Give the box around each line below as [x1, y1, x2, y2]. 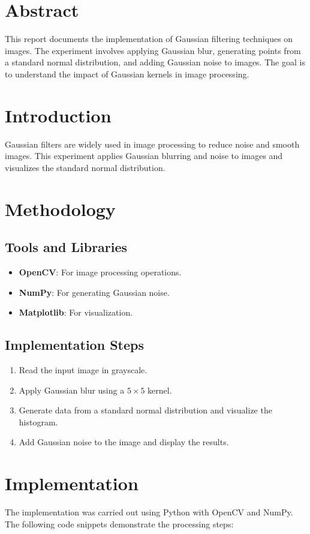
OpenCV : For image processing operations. [19, 265, 182, 278]
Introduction [5, 103, 112, 127]
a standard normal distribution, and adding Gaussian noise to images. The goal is [5, 56, 305, 68]
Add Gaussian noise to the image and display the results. [19, 436, 229, 448]
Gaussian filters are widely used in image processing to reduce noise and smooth [5, 137, 300, 150]
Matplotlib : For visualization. [19, 306, 133, 319]
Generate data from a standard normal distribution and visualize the [19, 404, 272, 416]
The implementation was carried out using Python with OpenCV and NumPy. [5, 506, 293, 518]
